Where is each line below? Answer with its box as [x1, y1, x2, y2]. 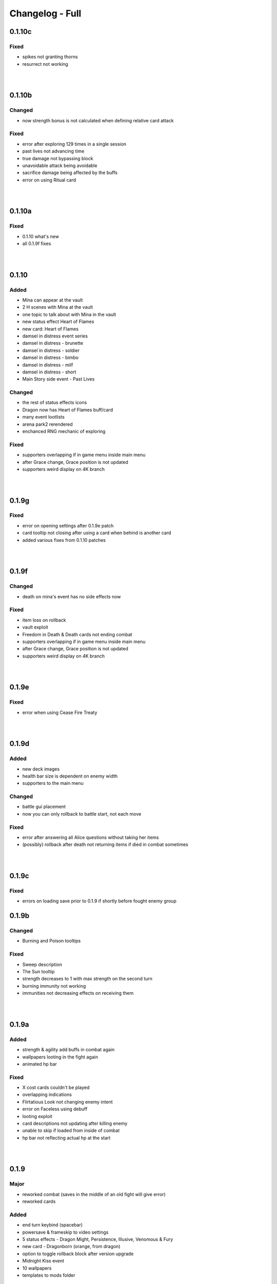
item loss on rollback [22, 617, 66, 623]
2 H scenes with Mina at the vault [22, 304, 93, 310]
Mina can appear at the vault [22, 297, 83, 303]
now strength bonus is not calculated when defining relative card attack [22, 117, 174, 123]
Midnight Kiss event [22, 1258, 64, 1264]
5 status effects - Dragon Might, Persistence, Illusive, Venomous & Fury [22, 1236, 173, 1242]
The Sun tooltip [22, 969, 55, 975]
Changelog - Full [9, 8, 82, 19]
